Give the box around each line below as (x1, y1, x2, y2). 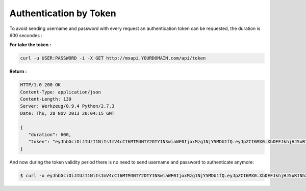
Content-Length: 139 (20, 97, 71, 102)
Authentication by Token (9, 8, 117, 19)
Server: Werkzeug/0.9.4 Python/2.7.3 (20, 103, 115, 109)
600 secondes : (9, 32, 43, 38)
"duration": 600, (28, 132, 71, 138)
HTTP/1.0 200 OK (20, 82, 61, 88)
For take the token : (9, 42, 52, 48)
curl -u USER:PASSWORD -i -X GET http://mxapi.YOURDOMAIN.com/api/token (20, 55, 206, 61)
